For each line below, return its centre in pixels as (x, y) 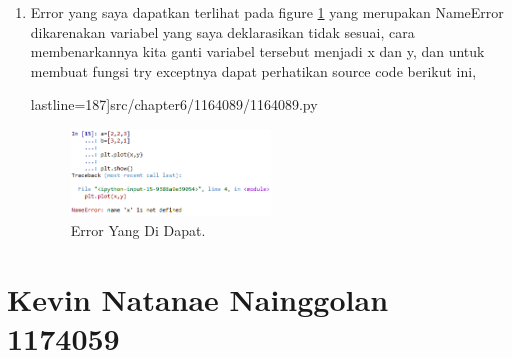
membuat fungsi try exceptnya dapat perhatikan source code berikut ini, (253, 70)
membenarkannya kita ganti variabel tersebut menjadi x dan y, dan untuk (257, 51)
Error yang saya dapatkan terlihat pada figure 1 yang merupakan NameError (267, 12)
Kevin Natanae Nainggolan (198, 298)
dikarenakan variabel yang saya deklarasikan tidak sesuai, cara (222, 31)
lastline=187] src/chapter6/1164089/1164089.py (174, 104)
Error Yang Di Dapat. (138, 229)
